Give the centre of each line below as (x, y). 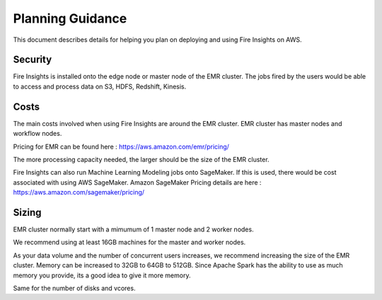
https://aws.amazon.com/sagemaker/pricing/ (79, 192)
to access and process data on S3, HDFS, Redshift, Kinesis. (100, 86)
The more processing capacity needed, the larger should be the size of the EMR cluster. (141, 159)
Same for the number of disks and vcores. (74, 288)
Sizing (27, 212)
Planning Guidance (70, 18)
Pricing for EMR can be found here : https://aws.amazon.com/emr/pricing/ (121, 146)
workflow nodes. (37, 134)
